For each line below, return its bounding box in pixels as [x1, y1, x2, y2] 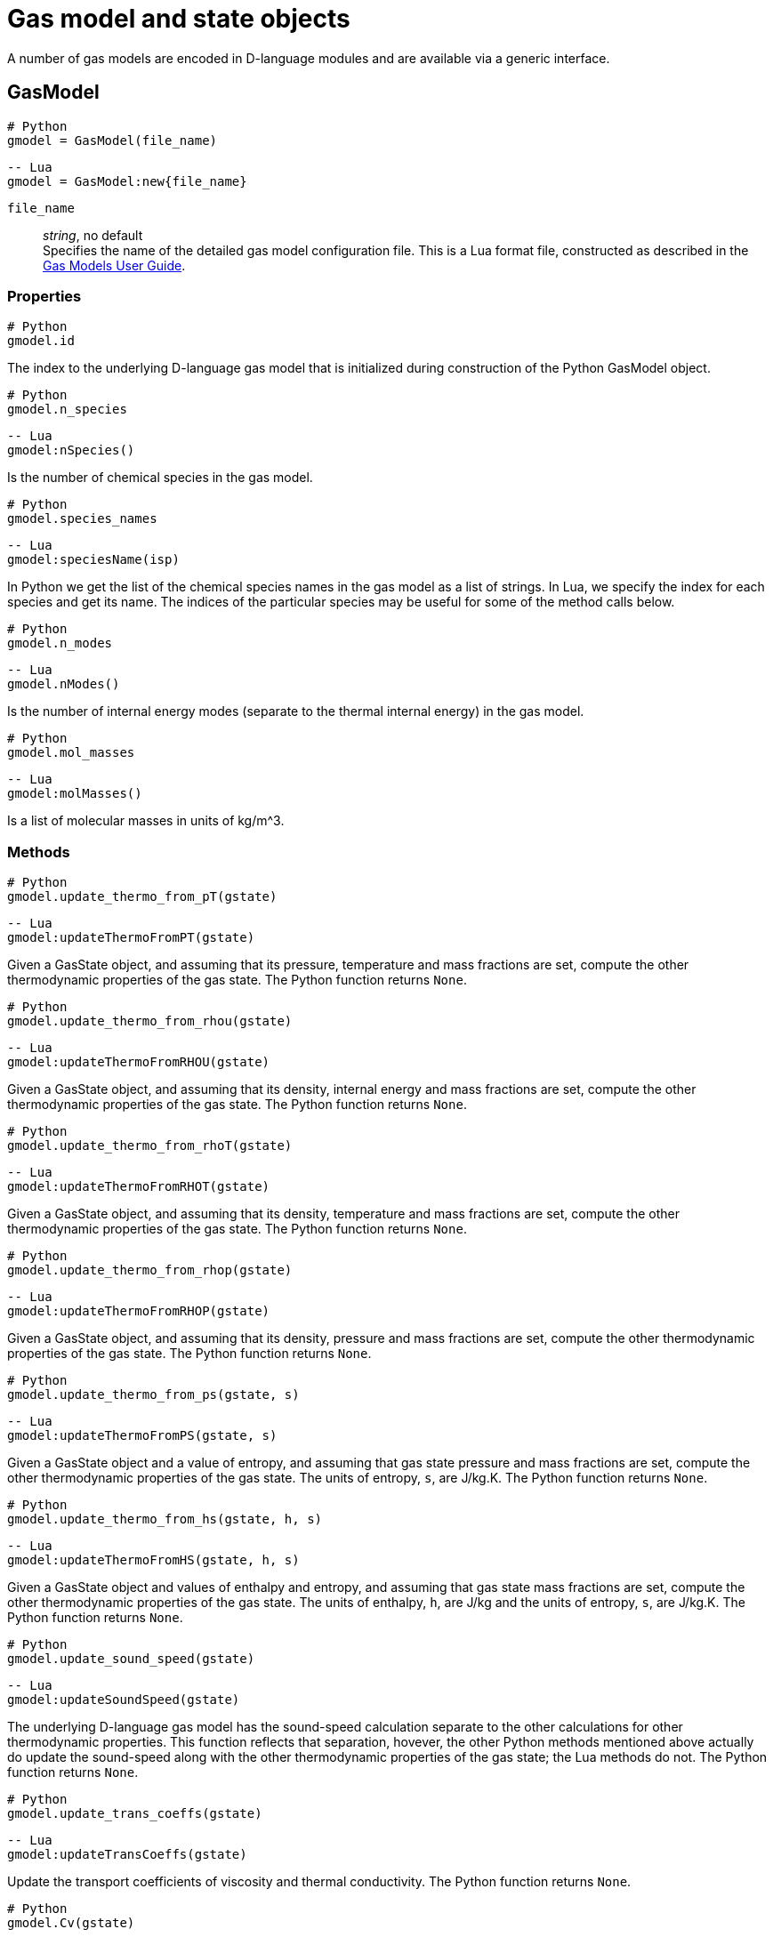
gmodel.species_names [7, 511, 157, 526]
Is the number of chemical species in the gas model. [7, 470, 313, 486]
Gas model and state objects [7, 4, 350, 34]
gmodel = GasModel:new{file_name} [7, 173, 247, 189]
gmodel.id [7, 334, 75, 349]
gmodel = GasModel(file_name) [7, 133, 218, 148]
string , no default [43, 227, 143, 243]
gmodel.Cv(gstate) [7, 1916, 135, 1931]
